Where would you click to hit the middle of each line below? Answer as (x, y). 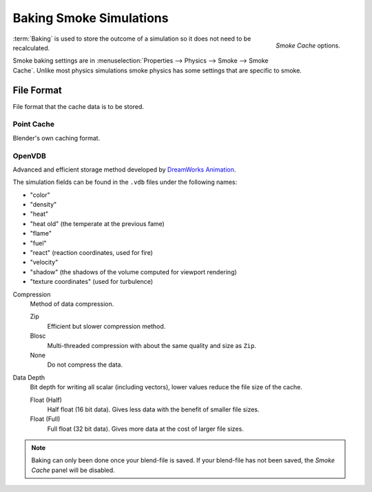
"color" (40, 195)
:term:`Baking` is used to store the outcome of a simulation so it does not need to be (132, 39)
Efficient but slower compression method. (106, 326)
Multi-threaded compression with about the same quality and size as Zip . (152, 345)
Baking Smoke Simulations (91, 18)
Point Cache (34, 124)
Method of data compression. (72, 304)
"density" (43, 205)
